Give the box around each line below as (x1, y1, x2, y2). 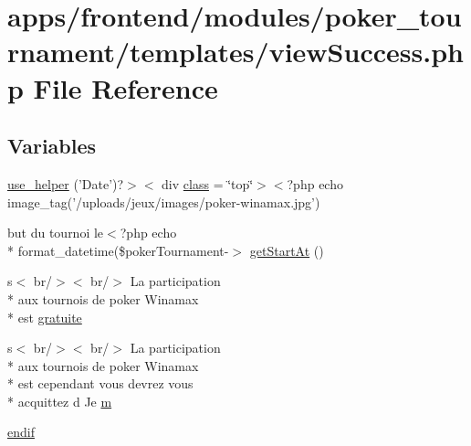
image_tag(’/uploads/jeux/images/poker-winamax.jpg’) (7, 192, 320, 211)
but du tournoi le (7, 223, 104, 242)
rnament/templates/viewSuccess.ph (7, 33, 464, 70)
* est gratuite (7, 307, 82, 326)
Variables (7, 132, 97, 160)
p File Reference (7, 69, 218, 106)
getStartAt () (249, 240, 324, 260)
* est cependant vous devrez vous (7, 374, 194, 393)
